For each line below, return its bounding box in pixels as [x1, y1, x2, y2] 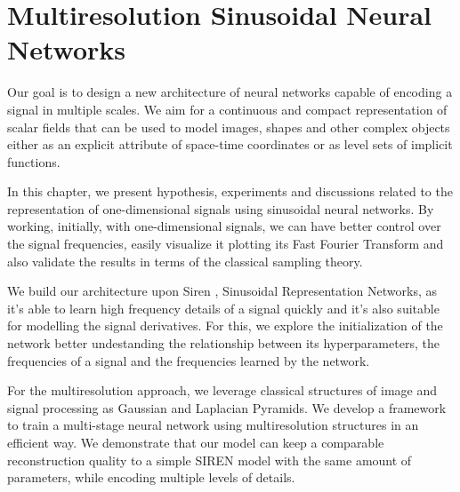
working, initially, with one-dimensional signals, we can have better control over [7, 217, 441, 235]
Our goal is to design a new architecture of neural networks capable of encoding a [7, 83, 453, 101]
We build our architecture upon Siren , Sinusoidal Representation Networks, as [7, 282, 438, 300]
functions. [7, 152, 61, 171]
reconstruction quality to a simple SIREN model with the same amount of [7, 450, 412, 469]
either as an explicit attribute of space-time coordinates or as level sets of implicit [7, 135, 453, 154]
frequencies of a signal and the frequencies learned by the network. [7, 351, 370, 369]
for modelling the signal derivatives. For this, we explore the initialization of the [7, 316, 443, 335]
